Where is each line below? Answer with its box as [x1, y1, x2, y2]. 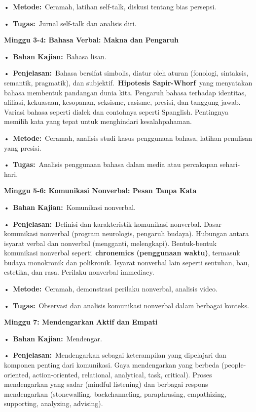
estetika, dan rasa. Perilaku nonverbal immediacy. [4, 267, 154, 277]
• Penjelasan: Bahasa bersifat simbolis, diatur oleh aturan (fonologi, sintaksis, [4, 68, 249, 78]
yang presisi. [4, 142, 41, 153]
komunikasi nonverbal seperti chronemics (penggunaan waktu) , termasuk [4, 247, 240, 258]
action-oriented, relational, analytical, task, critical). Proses [32, 369, 212, 379]
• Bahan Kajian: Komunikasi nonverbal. [4, 202, 136, 212]
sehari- [219, 159, 240, 169]
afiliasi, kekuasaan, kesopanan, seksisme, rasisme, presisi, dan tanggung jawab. [4, 97, 241, 107]
